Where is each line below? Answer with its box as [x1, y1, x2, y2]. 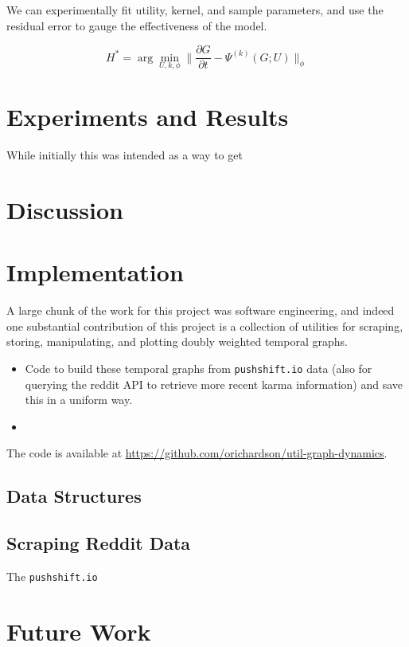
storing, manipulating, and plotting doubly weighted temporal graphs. [6, 333, 348, 350]
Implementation [6, 256, 184, 288]
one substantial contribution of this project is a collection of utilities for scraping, [6, 317, 403, 334]
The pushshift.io [6, 567, 98, 584]
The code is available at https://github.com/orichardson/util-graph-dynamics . [6, 445, 388, 461]
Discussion [6, 193, 123, 225]
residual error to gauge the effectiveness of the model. [6, 17, 267, 33]
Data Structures [6, 484, 142, 508]
